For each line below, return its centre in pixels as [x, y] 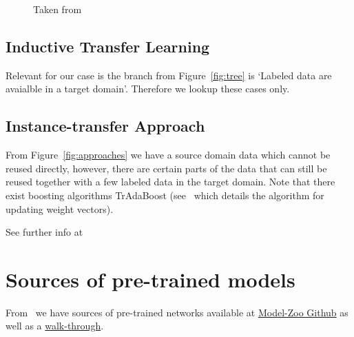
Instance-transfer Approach [105, 126]
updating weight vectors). [60, 208]
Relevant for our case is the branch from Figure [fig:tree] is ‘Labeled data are [169, 75]
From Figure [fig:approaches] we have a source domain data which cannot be [168, 155]
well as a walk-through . [55, 326]
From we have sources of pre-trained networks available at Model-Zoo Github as [177, 312]
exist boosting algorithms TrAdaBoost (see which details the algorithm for [165, 195]
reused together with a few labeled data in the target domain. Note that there [170, 182]
